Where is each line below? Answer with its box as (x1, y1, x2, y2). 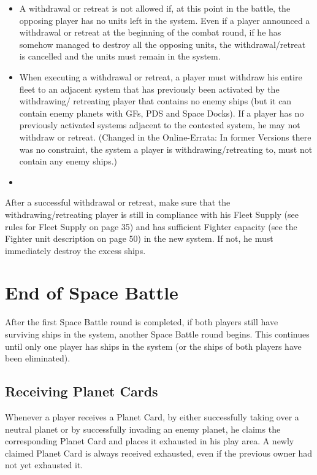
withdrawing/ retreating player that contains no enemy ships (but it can (19, 95, 292, 107)
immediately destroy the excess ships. (5, 244, 146, 257)
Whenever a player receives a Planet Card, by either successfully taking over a (5, 410, 299, 423)
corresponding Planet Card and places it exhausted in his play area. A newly (5, 434, 294, 447)
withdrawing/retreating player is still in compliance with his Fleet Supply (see (5, 207, 299, 220)
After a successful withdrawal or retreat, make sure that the (5, 196, 231, 209)
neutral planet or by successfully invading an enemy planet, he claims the (5, 422, 281, 435)
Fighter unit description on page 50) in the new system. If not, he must (5, 232, 273, 245)
